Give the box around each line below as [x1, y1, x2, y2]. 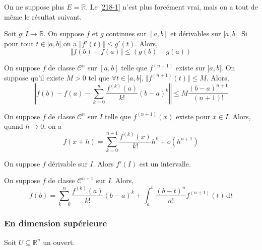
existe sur [175, 62, 205, 73]
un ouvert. [43, 236, 75, 247]
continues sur [106, 28, 147, 39]
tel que [88, 72, 110, 82]
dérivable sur [48, 158, 88, 169]
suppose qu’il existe [4, 72, 64, 82]
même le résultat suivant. [4, 11, 82, 22]
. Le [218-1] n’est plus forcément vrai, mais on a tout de [86, 2, 258, 12]
